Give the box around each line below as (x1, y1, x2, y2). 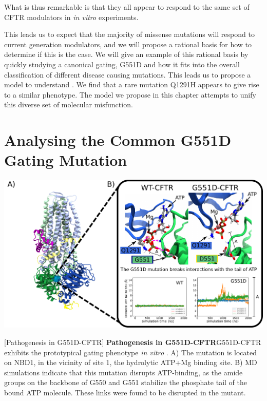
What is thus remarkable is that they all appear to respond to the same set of (4, 2, 250, 12)
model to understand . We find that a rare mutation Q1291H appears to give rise (4, 79, 259, 90)
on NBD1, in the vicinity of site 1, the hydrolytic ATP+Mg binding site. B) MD (4, 357, 257, 368)
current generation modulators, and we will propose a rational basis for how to (4, 39, 252, 49)
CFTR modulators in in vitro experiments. (4, 11, 139, 22)
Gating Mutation (4, 149, 127, 170)
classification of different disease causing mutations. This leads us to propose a (4, 69, 251, 80)
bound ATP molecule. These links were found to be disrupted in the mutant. (4, 387, 246, 398)
